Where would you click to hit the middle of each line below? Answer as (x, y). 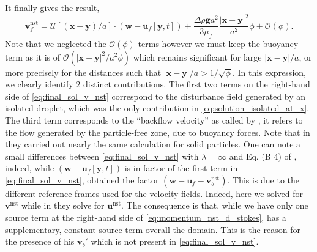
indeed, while (30, 168)
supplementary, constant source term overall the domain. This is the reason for (153, 229)
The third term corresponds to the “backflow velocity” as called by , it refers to (154, 120)
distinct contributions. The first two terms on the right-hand (196, 84)
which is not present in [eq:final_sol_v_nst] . (175, 241)
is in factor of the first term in (181, 168)
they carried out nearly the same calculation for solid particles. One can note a (153, 144)
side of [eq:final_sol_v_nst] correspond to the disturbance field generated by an (155, 96)
